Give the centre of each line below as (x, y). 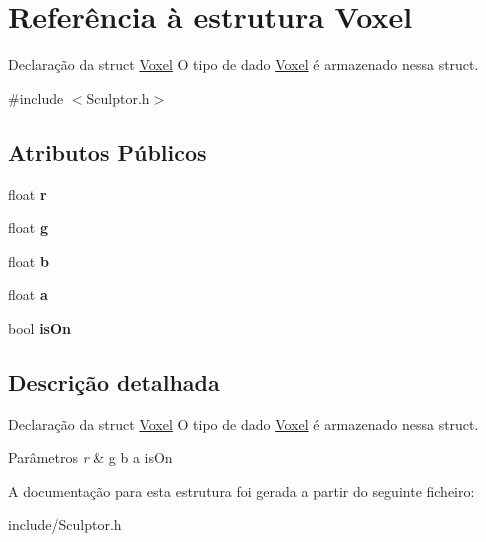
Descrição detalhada (114, 381)
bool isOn (39, 327)
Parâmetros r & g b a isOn (90, 457)
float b (28, 260)
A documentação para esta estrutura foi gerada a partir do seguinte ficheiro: (241, 490)
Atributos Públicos (107, 151)
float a (28, 294)
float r (27, 193)
